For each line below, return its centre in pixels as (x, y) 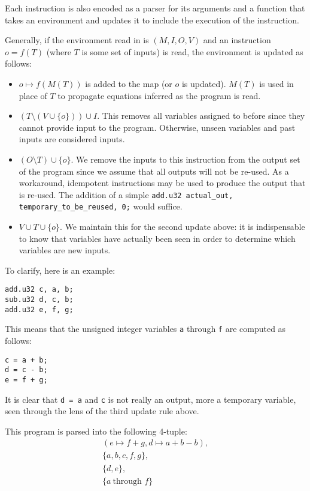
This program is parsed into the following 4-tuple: (96, 431)
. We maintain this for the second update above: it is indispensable (183, 227)
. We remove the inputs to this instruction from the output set (186, 159)
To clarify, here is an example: (60, 270)
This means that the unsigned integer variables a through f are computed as (145, 329)
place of (33, 95)
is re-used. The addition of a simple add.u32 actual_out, (126, 194)
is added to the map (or (129, 83)
